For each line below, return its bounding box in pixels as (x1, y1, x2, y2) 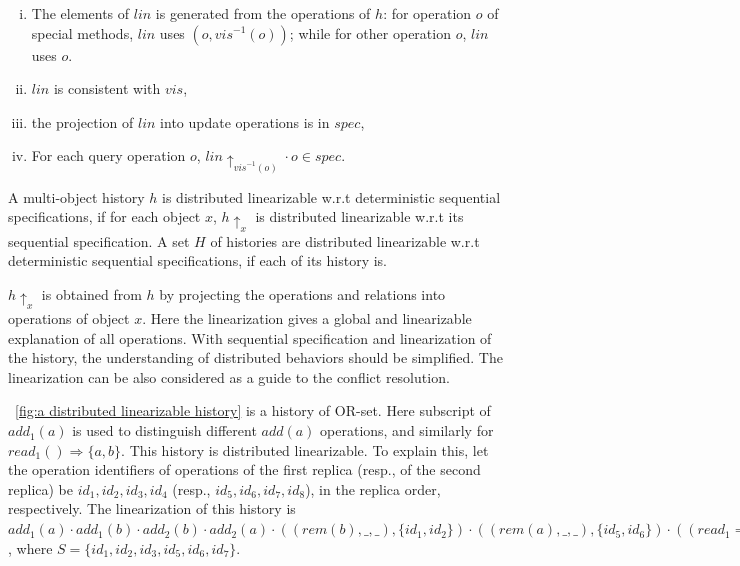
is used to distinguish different (72, 420, 257, 441)
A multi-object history (8, 186, 145, 207)
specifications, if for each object (8, 206, 201, 227)
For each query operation (31, 145, 186, 166)
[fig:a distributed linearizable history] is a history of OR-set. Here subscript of (15, 400, 491, 421)
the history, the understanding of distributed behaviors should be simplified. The (8, 347, 503, 368)
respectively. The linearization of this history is (8, 498, 296, 519)
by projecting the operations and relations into (159, 283, 446, 304)
